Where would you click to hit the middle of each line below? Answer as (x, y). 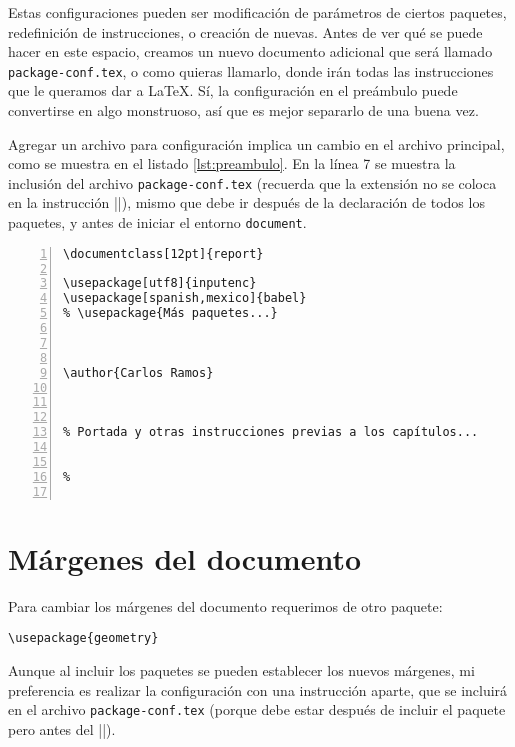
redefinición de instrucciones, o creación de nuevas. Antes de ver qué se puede (245, 31)
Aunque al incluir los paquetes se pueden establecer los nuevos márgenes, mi (241, 669)
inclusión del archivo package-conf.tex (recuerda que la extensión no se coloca (252, 182)
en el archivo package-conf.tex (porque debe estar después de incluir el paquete (257, 709)
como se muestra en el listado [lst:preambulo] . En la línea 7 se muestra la (232, 163)
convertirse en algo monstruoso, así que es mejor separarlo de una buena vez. (243, 110)
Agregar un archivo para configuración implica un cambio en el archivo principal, (256, 143)
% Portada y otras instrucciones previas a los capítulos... (271, 432)
